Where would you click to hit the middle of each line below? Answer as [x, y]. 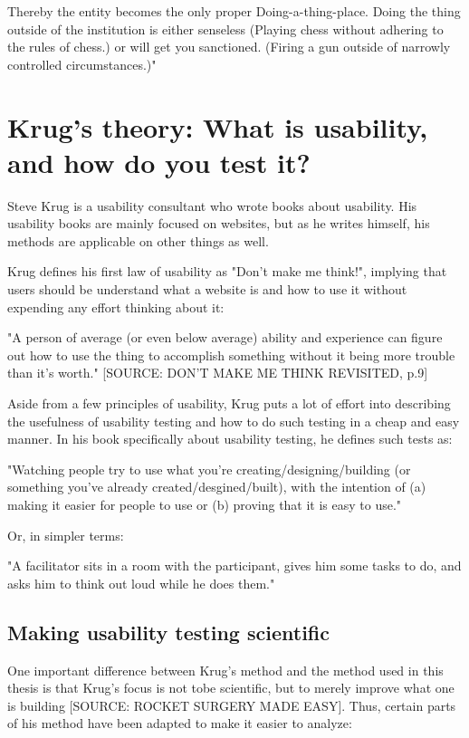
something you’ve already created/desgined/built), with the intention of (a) [217, 487]
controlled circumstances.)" [82, 64]
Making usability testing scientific [168, 632]
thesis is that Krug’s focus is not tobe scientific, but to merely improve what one [231, 688]
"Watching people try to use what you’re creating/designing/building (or [209, 469]
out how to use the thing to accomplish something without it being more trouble [231, 355]
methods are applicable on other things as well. [138, 240]
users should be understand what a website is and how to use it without [207, 289]
